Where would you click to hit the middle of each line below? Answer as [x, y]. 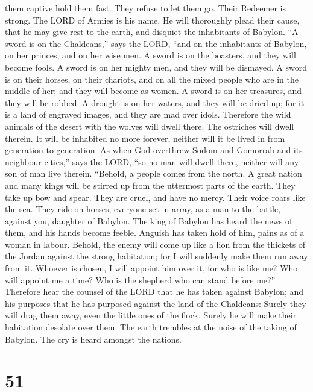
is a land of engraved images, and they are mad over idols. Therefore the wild [148, 114]
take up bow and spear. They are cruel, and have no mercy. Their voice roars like [155, 197]
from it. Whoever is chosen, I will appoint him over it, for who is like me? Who [151, 268]
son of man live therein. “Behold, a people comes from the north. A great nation [153, 173]
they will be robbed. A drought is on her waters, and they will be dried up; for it [155, 102]
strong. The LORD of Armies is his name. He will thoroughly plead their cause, [152, 20]
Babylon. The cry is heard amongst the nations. [93, 339]
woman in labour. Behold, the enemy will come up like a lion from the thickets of [155, 244]
